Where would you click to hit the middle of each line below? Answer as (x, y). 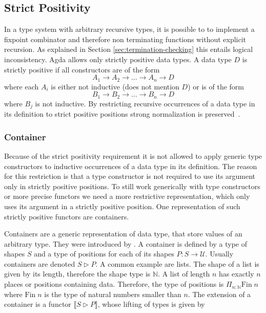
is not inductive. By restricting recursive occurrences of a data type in (145, 103)
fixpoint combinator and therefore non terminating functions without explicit (125, 39)
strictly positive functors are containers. (67, 216)
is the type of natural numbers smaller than (113, 294)
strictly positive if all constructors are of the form (82, 69)
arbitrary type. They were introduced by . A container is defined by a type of (126, 243)
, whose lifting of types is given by (151, 304)
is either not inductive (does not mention (115, 86)
